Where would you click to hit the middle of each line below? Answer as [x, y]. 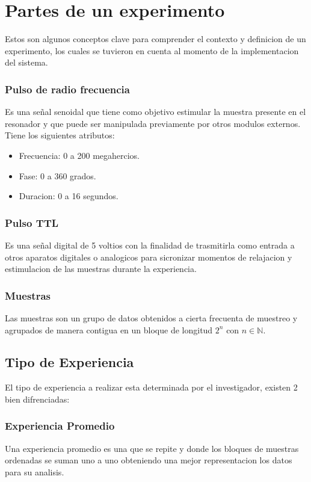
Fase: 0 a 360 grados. [57, 175]
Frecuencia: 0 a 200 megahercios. [79, 155]
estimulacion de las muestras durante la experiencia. [101, 269]
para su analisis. [35, 471]
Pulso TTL [32, 222]
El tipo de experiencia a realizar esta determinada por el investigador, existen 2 [151, 387]
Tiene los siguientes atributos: [60, 135]
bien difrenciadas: [37, 399]
